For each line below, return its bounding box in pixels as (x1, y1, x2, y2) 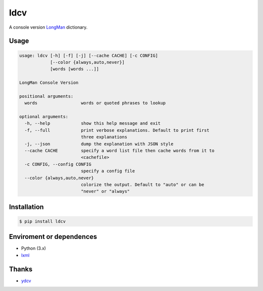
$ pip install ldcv (19, 219, 66, 224)
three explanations (80, 134, 128, 140)
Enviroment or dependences (9, 233, 97, 241)
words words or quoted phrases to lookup (24, 100, 166, 106)
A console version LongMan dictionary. (9, 24, 88, 30)
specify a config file (80, 168, 135, 174)
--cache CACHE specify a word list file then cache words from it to (24, 148, 215, 154)
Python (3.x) (21, 245, 46, 251)
